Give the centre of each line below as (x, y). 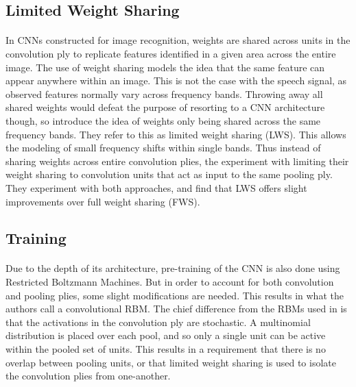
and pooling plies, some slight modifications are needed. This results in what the (175, 295)
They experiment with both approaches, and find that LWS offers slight (156, 187)
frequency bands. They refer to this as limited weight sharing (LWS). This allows (176, 134)
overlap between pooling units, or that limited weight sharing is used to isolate (171, 362)
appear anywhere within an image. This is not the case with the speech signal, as (176, 80)
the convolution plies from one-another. (88, 376)
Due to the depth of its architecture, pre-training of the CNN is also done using (173, 268)
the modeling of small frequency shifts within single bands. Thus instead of (163, 148)
